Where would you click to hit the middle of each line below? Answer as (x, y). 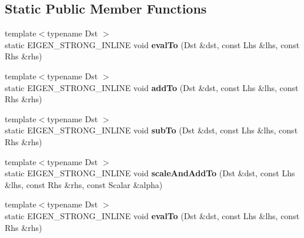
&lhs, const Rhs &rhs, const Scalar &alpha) (84, 184)
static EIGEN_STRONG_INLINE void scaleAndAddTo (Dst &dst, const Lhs (150, 173)
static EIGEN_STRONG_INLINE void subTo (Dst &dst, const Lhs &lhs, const (151, 130)
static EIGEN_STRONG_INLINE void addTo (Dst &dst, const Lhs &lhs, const (152, 87)
